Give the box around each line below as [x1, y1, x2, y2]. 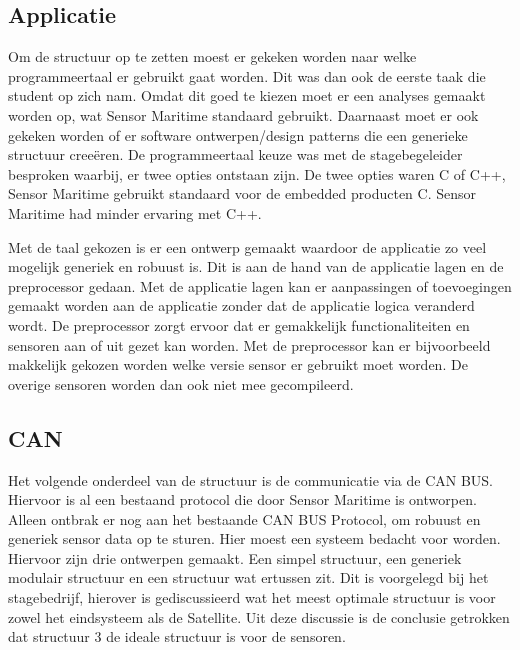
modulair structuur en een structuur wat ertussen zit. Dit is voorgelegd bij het [8, 567, 489, 588]
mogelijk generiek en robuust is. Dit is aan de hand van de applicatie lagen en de [8, 256, 504, 277]
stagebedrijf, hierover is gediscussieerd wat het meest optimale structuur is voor [8, 587, 496, 608]
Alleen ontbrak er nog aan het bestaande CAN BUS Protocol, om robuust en [8, 508, 481, 529]
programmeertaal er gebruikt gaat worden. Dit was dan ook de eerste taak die [8, 65, 486, 86]
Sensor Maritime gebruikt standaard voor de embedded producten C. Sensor [8, 183, 476, 204]
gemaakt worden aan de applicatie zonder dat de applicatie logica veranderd [8, 295, 475, 316]
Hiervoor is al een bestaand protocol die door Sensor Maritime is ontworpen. [8, 489, 477, 510]
